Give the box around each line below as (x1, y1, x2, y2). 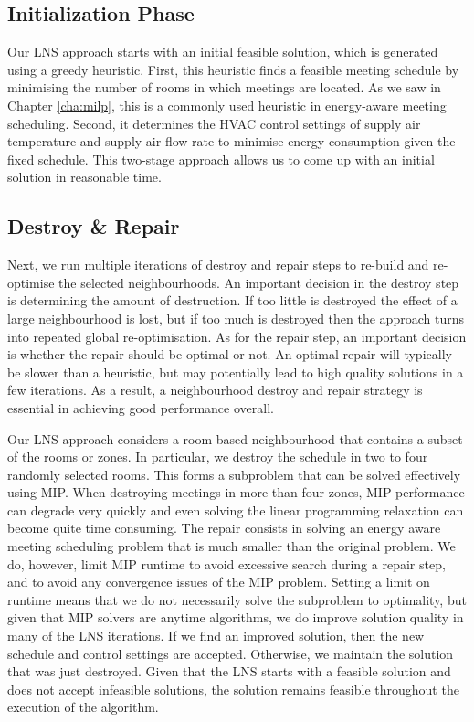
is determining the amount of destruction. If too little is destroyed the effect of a (7, 291, 458, 310)
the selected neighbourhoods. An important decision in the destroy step (58, 272, 459, 292)
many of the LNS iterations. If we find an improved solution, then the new (7, 626, 425, 645)
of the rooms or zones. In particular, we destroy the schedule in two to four (7, 447, 428, 466)
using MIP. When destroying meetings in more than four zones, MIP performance (7, 483, 465, 502)
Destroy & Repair (7, 212, 180, 240)
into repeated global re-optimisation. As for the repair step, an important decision (7, 326, 467, 345)
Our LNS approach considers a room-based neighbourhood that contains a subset (7, 429, 463, 448)
